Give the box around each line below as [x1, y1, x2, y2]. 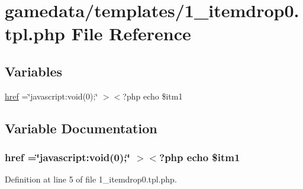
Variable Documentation [5, 118, 157, 137]
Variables [5, 62, 63, 80]
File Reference [71, 21, 191, 46]
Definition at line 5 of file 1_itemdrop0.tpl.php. [5, 173, 177, 185]
